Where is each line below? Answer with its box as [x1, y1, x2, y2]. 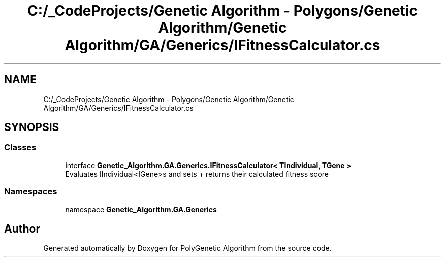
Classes [4, 142, 37, 153]
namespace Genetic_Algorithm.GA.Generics [65, 205, 217, 214]
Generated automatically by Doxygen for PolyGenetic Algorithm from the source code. [43, 244, 332, 253]
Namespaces [4, 186, 57, 197]
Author [4, 222, 40, 235]
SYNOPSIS [4, 121, 59, 134]
